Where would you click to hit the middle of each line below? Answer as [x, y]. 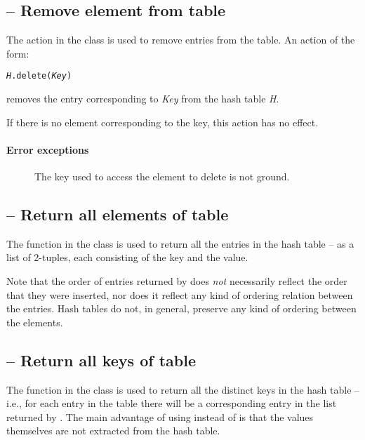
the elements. [35, 322]
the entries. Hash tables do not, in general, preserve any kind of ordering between [181, 308]
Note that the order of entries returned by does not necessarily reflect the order [177, 281]
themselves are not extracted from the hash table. [113, 431]
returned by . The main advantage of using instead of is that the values [160, 416]
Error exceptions [48, 149]
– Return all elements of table [118, 214]
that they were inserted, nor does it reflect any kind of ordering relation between [180, 294]
